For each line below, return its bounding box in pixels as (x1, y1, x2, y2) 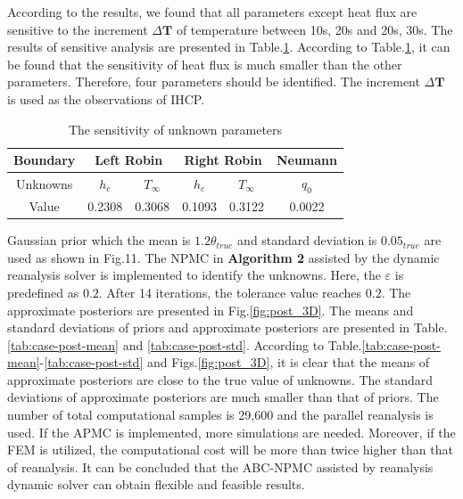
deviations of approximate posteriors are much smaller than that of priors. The (7, 388, 439, 406)
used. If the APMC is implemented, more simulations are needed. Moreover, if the (7, 422, 456, 441)
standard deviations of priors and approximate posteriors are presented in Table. (7, 318, 448, 337)
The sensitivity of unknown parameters (68, 119, 283, 138)
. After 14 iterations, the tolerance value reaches (98, 282, 362, 301)
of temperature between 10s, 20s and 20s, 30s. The (176, 20, 453, 38)
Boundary (13, 151, 76, 169)
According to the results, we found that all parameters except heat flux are (7, 3, 418, 20)
